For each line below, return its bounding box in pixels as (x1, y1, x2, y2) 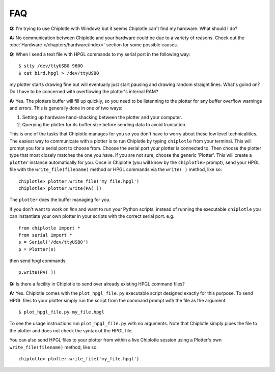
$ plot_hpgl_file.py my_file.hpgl (18, 309, 104, 315)
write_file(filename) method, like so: (9, 344, 98, 350)
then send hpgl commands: (9, 257, 67, 264)
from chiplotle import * (18, 225, 80, 231)
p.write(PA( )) (18, 270, 57, 275)
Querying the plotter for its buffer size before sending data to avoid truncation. (22, 121, 187, 127)
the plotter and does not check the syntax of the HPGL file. (9, 327, 133, 333)
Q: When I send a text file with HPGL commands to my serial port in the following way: (9, 51, 190, 57)
